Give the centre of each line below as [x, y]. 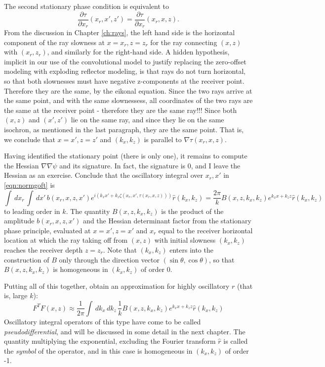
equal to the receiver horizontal [205, 230]
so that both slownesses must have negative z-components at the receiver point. [124, 81]
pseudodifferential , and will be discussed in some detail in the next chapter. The [125, 331]
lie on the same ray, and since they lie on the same [147, 120]
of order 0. [157, 269]
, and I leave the [216, 165]
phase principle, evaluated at [47, 230]
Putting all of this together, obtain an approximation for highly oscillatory [117, 286]
